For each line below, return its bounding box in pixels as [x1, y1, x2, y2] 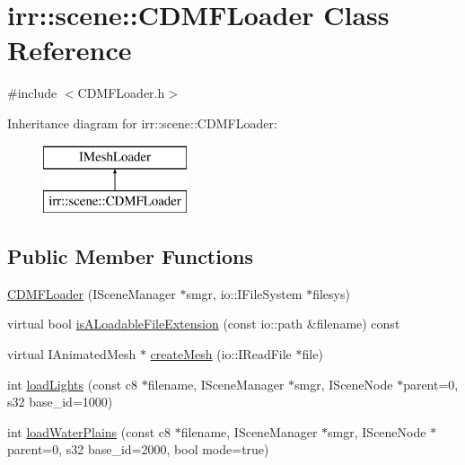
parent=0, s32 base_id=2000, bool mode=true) [7, 440, 269, 459]
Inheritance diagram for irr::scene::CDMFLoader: [7, 113, 277, 132]
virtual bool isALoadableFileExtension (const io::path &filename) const [7, 314, 400, 333]
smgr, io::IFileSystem [186, 284, 303, 303]
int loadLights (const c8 [7, 374, 138, 393]
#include [7, 83, 57, 102]
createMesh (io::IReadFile [150, 345, 292, 364]
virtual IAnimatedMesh [7, 345, 136, 364]
